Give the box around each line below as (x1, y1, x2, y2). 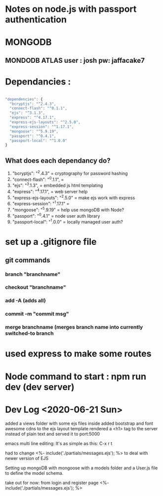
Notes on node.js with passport (5, 3, 137, 15)
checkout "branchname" (5, 284, 66, 291)
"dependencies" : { (5, 96, 43, 102)
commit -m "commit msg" (5, 311, 69, 317)
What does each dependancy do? (5, 156, 111, 165)
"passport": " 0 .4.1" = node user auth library (12, 212, 100, 219)
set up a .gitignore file (5, 236, 97, 248)
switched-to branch (5, 330, 54, 337)
